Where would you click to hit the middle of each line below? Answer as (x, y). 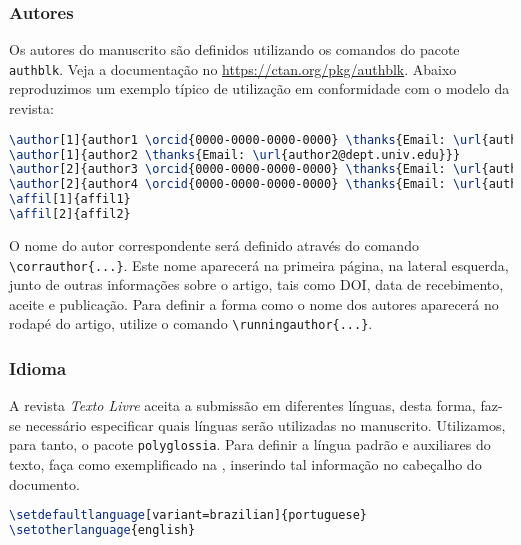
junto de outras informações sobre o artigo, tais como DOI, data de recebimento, (256, 284)
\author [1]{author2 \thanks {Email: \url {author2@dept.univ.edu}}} (235, 154)
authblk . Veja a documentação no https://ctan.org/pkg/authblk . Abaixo (233, 68)
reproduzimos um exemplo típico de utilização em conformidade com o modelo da (259, 88)
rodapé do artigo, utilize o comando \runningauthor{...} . (191, 323)
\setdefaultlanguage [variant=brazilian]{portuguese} (188, 515)
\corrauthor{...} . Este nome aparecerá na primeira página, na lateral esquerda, (259, 264)
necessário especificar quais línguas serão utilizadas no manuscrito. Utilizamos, (265, 424)
